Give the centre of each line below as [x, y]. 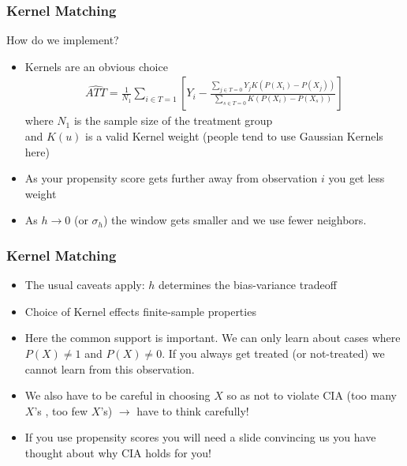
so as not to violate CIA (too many [312, 395]
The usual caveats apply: [85, 285]
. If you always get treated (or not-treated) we [273, 353]
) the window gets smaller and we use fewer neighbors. [235, 220]
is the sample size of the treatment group [173, 120]
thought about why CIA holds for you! [118, 452]
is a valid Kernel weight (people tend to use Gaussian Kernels [234, 136]
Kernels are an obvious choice [96, 66]
